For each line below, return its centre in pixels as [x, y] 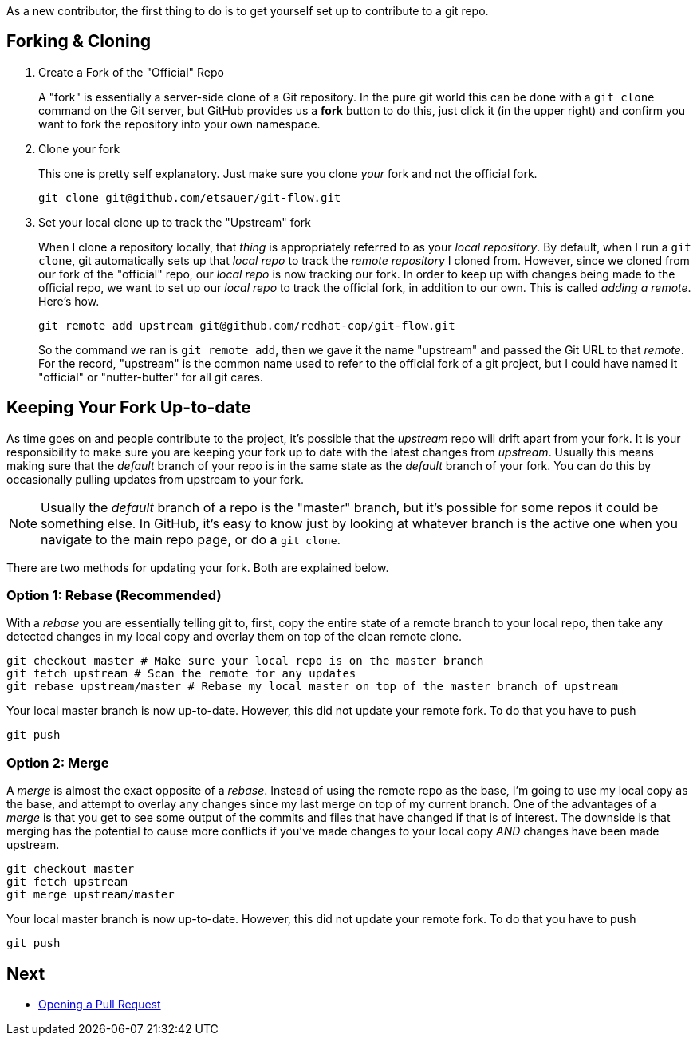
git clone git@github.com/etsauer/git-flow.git [190, 197]
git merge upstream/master [91, 895]
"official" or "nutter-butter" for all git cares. [151, 377]
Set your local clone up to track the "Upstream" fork [175, 222]
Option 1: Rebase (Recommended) [114, 596]
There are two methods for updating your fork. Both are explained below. [198, 567]
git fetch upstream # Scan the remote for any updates [181, 674]
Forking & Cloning [79, 41]
